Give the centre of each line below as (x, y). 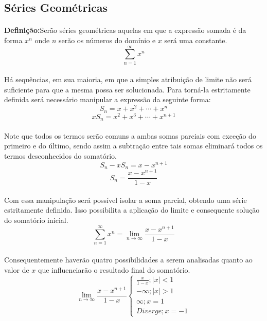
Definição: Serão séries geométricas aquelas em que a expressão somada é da (125, 30)
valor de (17, 269)
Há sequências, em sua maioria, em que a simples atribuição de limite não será (128, 79)
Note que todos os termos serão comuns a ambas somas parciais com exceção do (130, 135)
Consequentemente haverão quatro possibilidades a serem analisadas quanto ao (128, 260)
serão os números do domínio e (107, 40)
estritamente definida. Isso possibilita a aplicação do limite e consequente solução (132, 210)
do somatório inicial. (36, 220)
